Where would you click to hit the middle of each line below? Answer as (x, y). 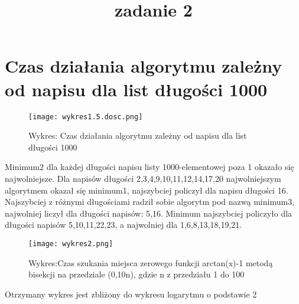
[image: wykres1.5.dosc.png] (86, 117)
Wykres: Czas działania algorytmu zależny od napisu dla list (138, 135)
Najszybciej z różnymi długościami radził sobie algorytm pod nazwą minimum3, (150, 202)
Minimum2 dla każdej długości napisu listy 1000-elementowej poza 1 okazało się (149, 167)
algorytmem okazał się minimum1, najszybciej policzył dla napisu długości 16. (147, 190)
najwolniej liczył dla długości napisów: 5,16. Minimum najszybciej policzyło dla (149, 213)
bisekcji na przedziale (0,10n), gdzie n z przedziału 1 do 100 (136, 274)
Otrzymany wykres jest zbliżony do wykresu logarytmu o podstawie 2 (131, 294)
